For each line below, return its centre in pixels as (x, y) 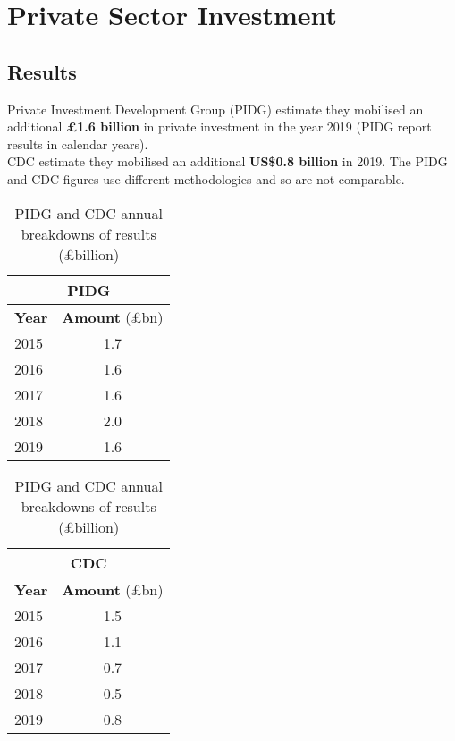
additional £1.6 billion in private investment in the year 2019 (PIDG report (219, 126)
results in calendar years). (78, 143)
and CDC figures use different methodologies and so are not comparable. (206, 178)
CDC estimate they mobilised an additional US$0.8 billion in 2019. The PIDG (227, 161)
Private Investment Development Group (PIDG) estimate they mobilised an (215, 109)
